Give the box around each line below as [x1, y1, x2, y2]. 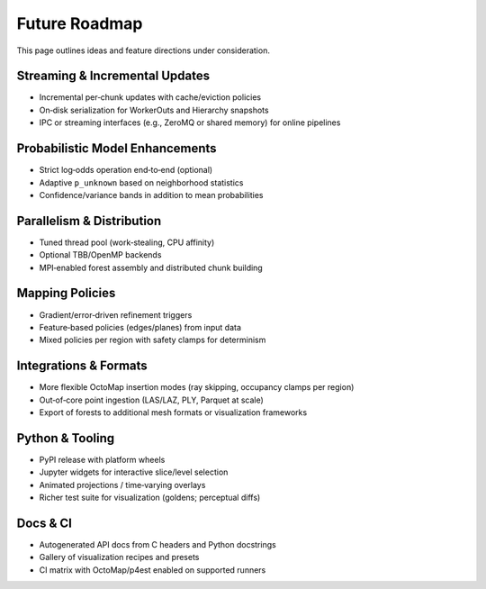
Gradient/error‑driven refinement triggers [39, 309, 193, 320]
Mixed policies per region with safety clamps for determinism [39, 334, 266, 346]
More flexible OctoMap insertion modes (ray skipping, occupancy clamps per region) [39, 382, 355, 393]
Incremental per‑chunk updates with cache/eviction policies [39, 92, 261, 103]
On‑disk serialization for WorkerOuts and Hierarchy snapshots [39, 104, 269, 115]
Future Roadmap [16, 14, 143, 33]
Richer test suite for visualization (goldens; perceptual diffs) [39, 492, 261, 503]
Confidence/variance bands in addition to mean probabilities [39, 189, 264, 200]
